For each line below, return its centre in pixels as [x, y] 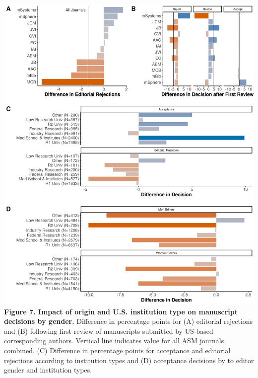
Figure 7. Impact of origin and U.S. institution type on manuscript [121, 311]
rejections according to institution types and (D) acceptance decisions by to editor [129, 360]
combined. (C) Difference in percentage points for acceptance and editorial [117, 350]
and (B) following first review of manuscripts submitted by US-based [109, 331]
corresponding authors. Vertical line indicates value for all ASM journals [114, 340]
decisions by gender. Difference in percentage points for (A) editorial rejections [129, 321]
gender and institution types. [48, 370]
